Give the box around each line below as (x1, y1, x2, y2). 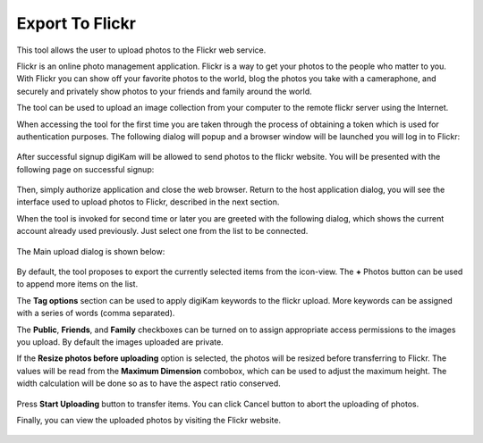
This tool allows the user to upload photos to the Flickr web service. (16, 45, 267, 55)
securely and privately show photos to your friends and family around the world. (16, 86, 312, 96)
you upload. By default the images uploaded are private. (16, 336, 224, 347)
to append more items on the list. (16, 279, 139, 289)
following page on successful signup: (16, 163, 155, 174)
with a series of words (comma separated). (16, 308, 175, 319)
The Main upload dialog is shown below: (16, 246, 165, 256)
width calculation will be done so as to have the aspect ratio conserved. (16, 378, 281, 389)
